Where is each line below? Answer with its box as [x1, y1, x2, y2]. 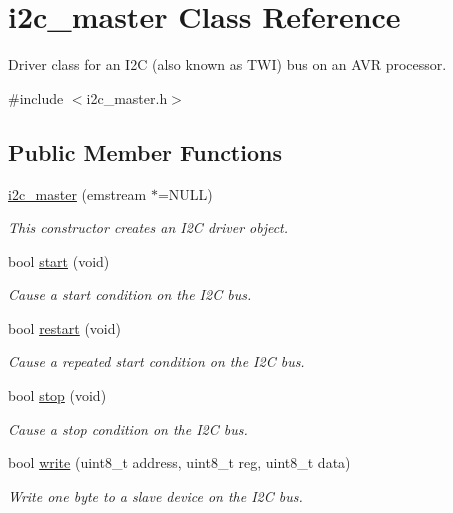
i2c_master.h [86, 87, 168, 108]
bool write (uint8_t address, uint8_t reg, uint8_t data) [8, 452, 351, 473]
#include [8, 87, 64, 108]
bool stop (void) [8, 385, 107, 406]
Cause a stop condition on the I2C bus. [8, 418, 248, 439]
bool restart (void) [8, 317, 121, 338]
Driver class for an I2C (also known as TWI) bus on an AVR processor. [8, 54, 447, 75]
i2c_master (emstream [8, 183, 147, 204]
